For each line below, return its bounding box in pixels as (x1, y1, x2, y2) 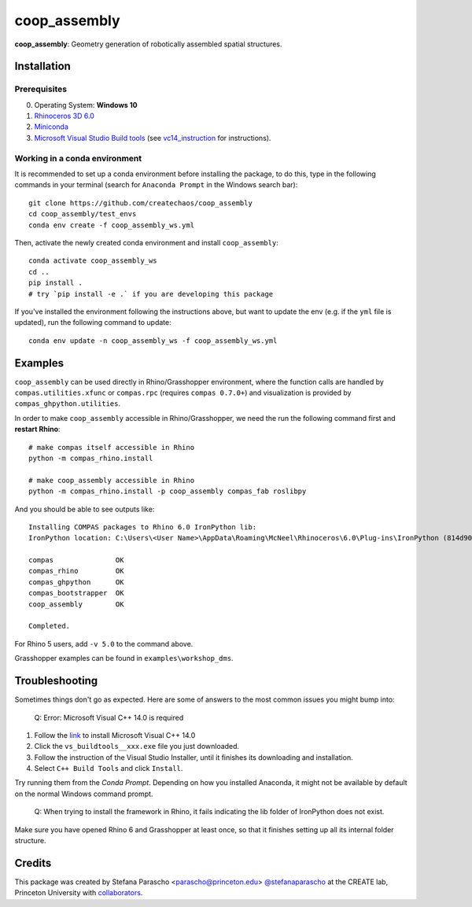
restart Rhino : (14, 425, 61, 434)
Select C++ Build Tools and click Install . (34, 764, 183, 773)
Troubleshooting (14, 674, 98, 688)
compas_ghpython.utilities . (14, 399, 121, 408)
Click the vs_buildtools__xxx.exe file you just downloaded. (34, 742, 240, 751)
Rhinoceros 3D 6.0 (34, 111, 94, 121)
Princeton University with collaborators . (14, 888, 143, 898)
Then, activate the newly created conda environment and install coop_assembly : (14, 238, 278, 247)
